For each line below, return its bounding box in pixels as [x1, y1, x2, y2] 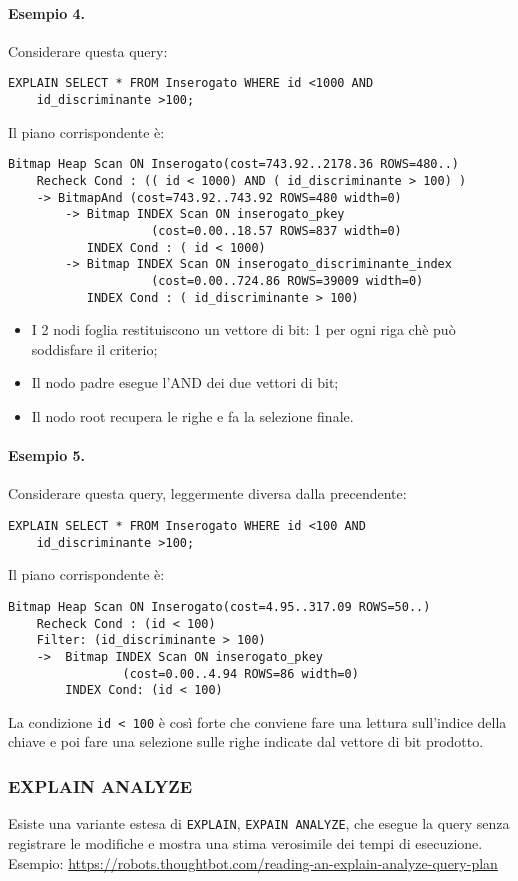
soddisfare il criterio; [31, 338, 158, 359]
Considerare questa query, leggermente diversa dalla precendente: [8, 483, 407, 504]
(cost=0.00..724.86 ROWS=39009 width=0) [151, 273, 424, 288]
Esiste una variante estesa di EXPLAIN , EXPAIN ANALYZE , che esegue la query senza [8, 813, 510, 834]
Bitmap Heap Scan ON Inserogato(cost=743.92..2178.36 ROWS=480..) [8, 157, 460, 172]
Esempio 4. [8, 2, 86, 23]
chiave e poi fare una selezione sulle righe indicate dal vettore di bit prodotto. [8, 731, 484, 752]
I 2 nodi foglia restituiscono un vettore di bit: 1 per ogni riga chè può [31, 319, 456, 340]
